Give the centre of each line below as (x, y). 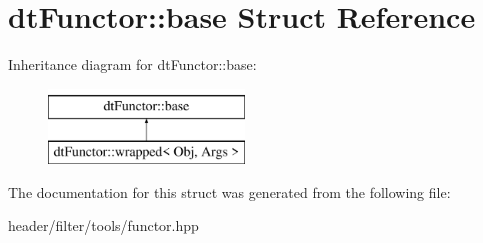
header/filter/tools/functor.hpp (103, 225)
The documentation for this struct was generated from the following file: (229, 191)
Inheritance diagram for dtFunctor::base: (132, 64)
